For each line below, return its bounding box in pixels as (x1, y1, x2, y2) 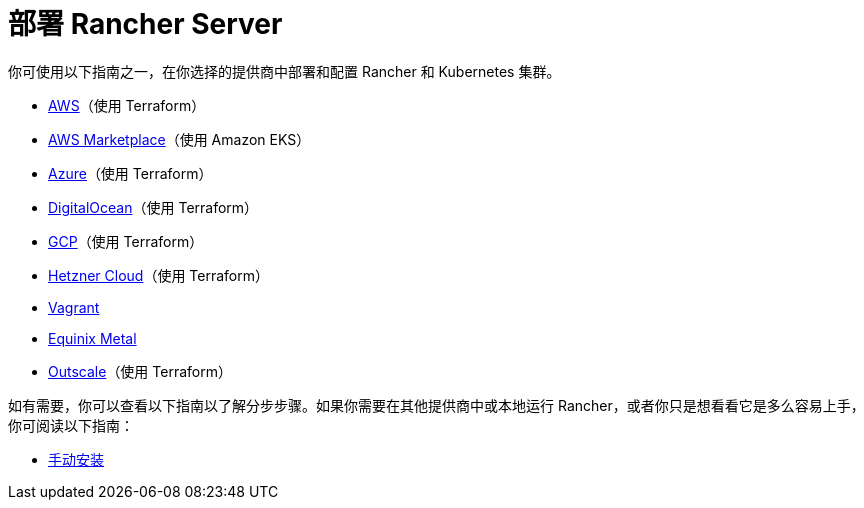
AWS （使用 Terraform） (48, 96, 206, 114)
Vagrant (48, 298, 100, 316)
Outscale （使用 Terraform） (48, 362, 232, 380)
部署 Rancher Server (8, 7, 283, 41)
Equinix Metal (48, 329, 137, 347)
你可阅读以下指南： (8, 416, 134, 434)
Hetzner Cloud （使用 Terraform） (48, 266, 269, 284)
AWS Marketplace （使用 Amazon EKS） (48, 130, 311, 148)
